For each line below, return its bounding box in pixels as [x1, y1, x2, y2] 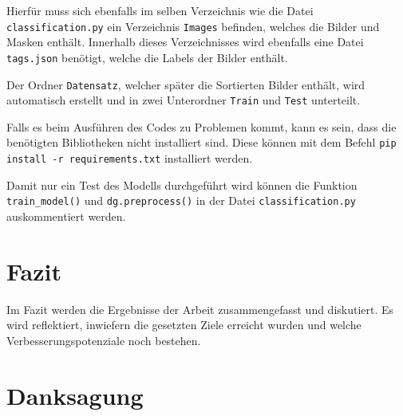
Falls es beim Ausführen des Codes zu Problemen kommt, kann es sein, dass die [6, 118, 397, 135]
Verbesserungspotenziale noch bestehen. [6, 332, 201, 348]
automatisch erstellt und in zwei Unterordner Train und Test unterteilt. [6, 92, 361, 108]
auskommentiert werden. [6, 207, 126, 224]
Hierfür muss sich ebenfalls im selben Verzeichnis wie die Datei [6, 2, 314, 18]
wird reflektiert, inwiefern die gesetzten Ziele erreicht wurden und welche [6, 316, 362, 333]
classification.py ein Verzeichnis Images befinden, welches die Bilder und [6, 18, 380, 34]
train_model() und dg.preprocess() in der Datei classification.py [6, 192, 356, 209]
